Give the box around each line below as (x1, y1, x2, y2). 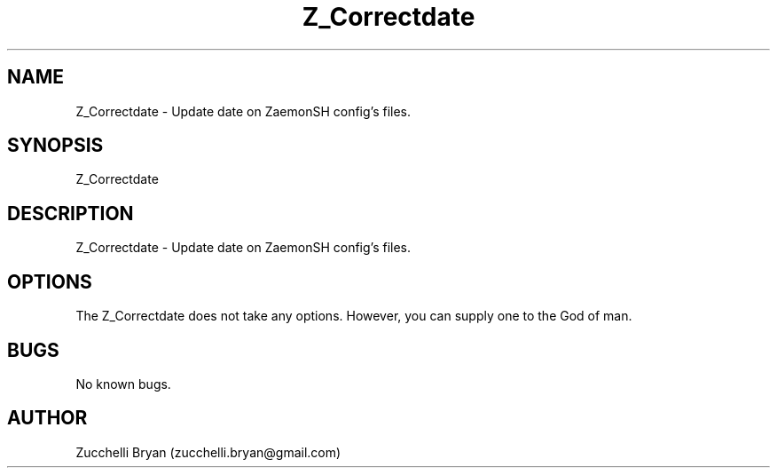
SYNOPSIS (7, 134, 104, 157)
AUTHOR (7, 407, 88, 430)
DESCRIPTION (7, 202, 134, 225)
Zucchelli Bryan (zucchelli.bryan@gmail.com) (75, 444, 341, 460)
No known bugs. (75, 376, 171, 392)
